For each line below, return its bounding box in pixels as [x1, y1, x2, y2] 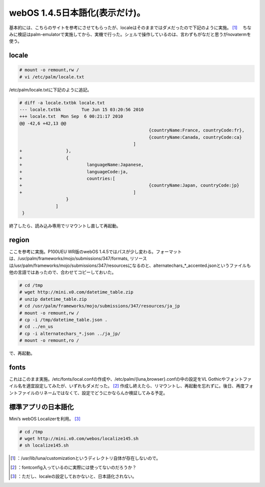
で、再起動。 [9, 350, 35, 357]
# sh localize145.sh [19, 443, 69, 448]
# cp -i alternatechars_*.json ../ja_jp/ [19, 330, 121, 336]
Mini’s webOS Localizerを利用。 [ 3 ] [9, 416, 81, 422]
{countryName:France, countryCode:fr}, [149, 128, 245, 133]
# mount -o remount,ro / [19, 338, 79, 343]
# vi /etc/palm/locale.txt [19, 74, 84, 80]
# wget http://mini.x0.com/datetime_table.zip [19, 290, 133, 295]
